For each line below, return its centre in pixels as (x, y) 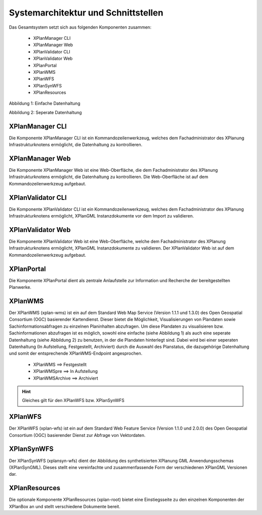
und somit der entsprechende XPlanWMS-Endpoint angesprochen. (76, 353)
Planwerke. (20, 287)
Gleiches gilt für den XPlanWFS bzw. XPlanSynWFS (73, 400)
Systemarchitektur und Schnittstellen (86, 13)
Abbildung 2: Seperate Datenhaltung (45, 112)
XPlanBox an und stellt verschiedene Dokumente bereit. (65, 506)
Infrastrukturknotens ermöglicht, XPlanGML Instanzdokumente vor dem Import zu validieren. (101, 216)
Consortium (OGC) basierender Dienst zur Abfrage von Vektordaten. (77, 435)
